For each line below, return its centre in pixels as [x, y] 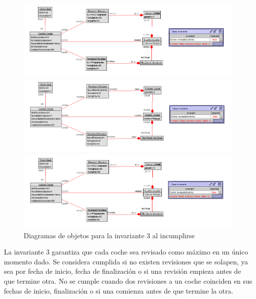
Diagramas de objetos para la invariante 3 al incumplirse [109, 235]
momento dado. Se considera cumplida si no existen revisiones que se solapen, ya [126, 261]
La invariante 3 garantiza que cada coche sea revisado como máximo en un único [126, 252]
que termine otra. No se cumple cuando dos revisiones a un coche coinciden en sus [128, 280]
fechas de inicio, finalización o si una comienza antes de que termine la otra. [119, 290]
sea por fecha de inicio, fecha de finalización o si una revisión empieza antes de [123, 271]
